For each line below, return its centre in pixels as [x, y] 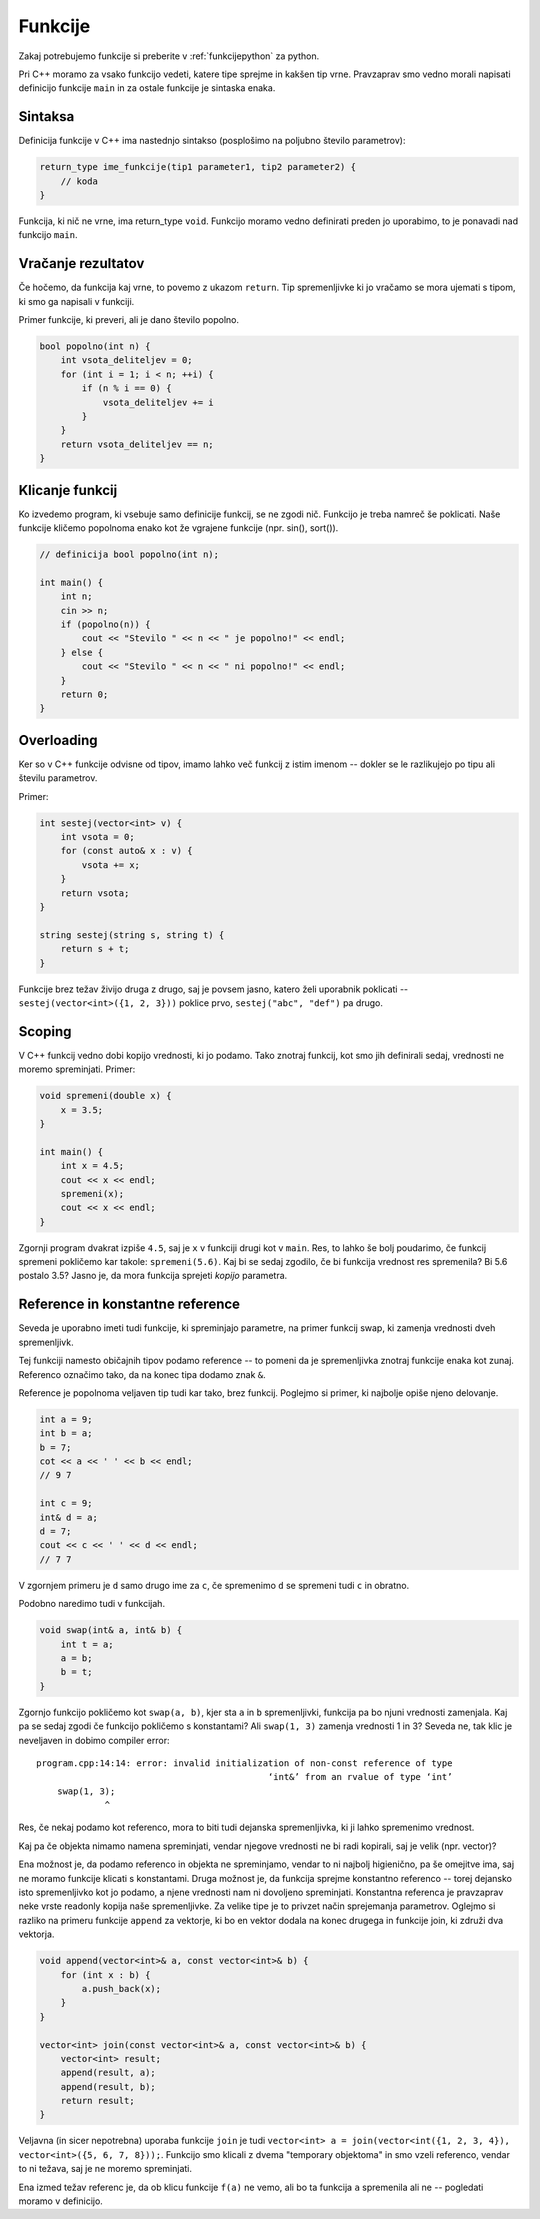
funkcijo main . [48, 235]
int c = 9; [66, 1503]
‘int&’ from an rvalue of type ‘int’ [360, 1777]
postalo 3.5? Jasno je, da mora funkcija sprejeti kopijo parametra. [153, 1276]
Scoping [45, 1031]
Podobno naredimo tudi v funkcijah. [91, 1604]
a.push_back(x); [121, 1988]
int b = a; [66, 1433]
